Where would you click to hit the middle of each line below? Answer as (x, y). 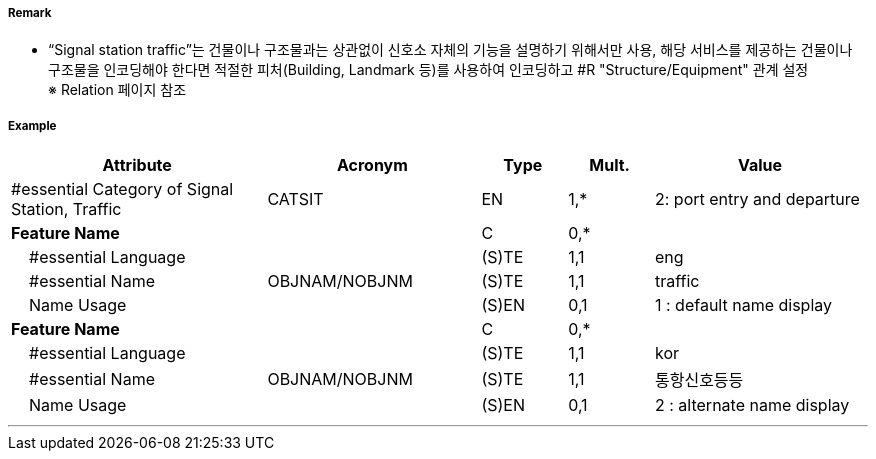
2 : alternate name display (752, 405)
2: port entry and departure (757, 199)
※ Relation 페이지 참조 (117, 90)
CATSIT (295, 199)
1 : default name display (743, 305)
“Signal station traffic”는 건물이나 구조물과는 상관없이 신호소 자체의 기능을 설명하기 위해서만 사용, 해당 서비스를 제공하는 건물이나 (450, 50)
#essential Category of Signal (122, 189)
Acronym (372, 165)
